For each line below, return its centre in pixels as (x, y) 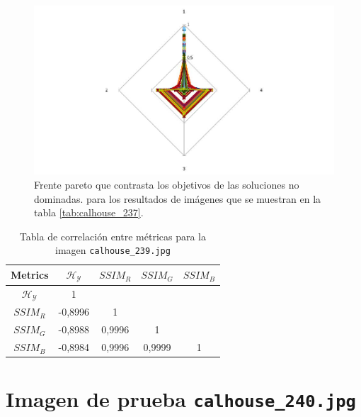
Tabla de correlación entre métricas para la (113, 236)
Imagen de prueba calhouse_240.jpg (181, 399)
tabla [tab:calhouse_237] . (89, 212)
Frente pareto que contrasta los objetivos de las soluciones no (167, 184)
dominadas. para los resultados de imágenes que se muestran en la (178, 198)
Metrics (30, 275)
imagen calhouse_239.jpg (113, 250)
